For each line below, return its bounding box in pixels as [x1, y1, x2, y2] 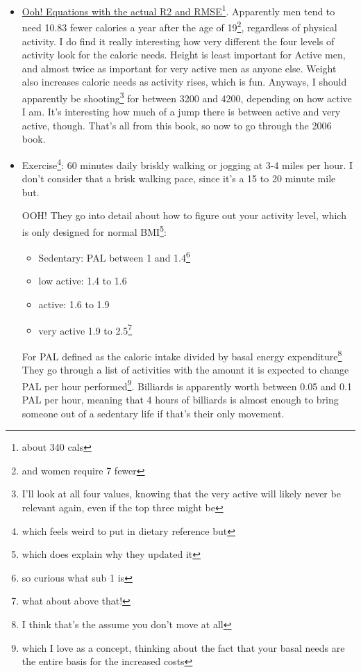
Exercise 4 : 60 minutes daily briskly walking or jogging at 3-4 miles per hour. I [22, 155, 353, 172]
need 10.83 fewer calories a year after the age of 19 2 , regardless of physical [22, 18, 337, 34]
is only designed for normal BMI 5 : [22, 222, 167, 239]
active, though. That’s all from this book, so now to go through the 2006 [22, 118, 332, 132]
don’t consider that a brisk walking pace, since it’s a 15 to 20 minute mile [22, 171, 336, 186]
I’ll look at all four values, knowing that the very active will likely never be [22, 486, 341, 501]
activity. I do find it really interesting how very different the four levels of [22, 33, 335, 48]
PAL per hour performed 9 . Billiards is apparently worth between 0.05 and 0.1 [22, 376, 352, 393]
